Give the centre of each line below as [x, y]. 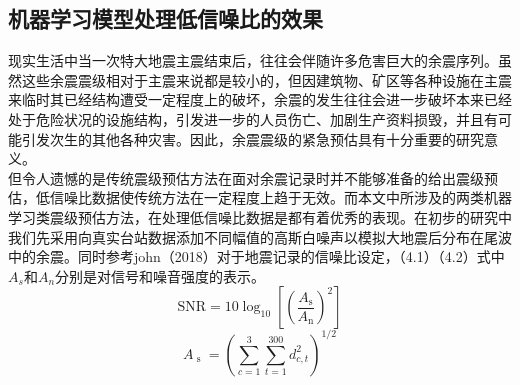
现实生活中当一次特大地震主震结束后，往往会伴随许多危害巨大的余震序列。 [253, 60]
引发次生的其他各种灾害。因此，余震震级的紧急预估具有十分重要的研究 [252, 138]
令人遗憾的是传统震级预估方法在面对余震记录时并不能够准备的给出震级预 [259, 177]
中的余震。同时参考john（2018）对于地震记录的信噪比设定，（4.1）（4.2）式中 [256, 256]
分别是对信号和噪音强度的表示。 [160, 275]
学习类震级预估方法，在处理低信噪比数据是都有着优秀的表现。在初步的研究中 [260, 216]
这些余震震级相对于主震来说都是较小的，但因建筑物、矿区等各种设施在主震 [266, 79]
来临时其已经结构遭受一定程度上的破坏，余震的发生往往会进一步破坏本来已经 [260, 99]
